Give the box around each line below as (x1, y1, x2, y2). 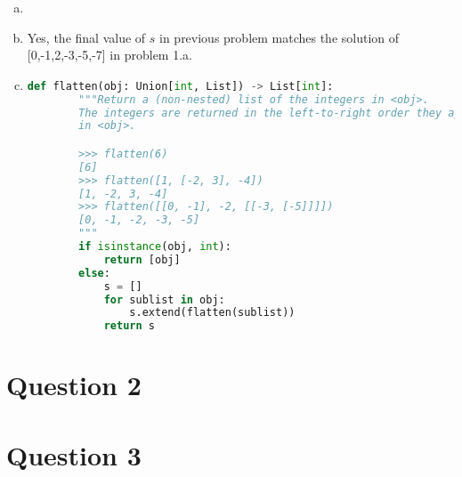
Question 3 (6, 436, 142, 473)
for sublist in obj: (103, 293, 225, 306)
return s (103, 319, 155, 333)
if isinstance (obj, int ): (78, 240, 231, 254)
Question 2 (6, 367, 142, 403)
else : (78, 266, 110, 279)
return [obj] (103, 253, 181, 266)
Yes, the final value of (27, 28, 146, 46)
